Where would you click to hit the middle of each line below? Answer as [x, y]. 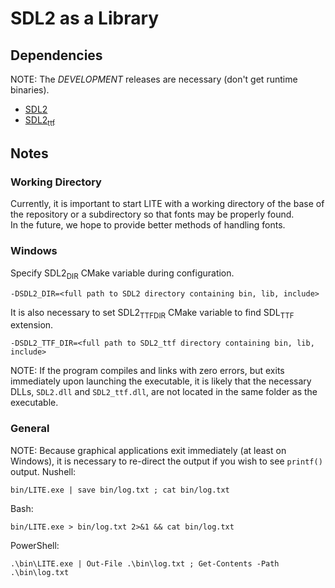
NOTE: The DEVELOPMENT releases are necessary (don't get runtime [154, 79]
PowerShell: [35, 545]
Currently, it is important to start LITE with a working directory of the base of [167, 204]
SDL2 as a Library [85, 18]
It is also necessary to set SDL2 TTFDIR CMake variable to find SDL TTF [152, 313]
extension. [32, 325]
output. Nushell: [43, 471]
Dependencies [56, 55]
